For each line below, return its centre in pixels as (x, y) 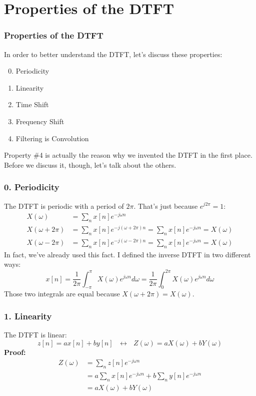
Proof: (15, 352)
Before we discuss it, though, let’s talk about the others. (90, 164)
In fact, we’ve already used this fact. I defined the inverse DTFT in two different (127, 254)
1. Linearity (28, 316)
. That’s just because (166, 206)
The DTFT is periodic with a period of (64, 206)
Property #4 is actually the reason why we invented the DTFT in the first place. (128, 155)
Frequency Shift (40, 121)
